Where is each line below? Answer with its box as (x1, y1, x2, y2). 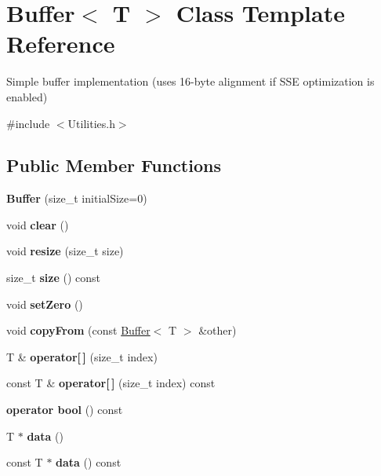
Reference (6, 27, 115, 60)
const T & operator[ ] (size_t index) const (6, 375, 216, 391)
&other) (198, 322, 237, 339)
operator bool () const (6, 401, 123, 418)
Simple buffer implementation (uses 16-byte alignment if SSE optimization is (6, 73, 375, 90)
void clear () (6, 216, 69, 233)
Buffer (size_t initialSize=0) (6, 190, 147, 207)
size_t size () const (6, 269, 100, 286)
